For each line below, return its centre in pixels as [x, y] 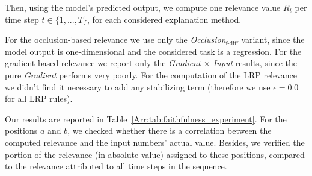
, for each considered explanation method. [164, 19]
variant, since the [273, 39]
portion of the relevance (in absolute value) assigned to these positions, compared [155, 154]
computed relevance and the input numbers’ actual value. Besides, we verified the [155, 142]
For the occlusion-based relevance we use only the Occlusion [115, 39]
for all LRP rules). [39, 99]
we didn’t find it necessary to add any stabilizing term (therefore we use [138, 86]
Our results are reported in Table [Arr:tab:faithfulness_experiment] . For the [146, 118]
